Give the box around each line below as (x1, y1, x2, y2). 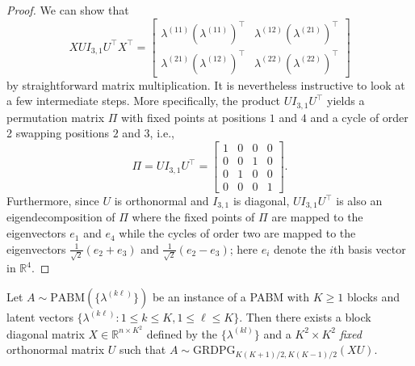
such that (119, 341, 166, 358)
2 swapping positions (6, 124, 110, 141)
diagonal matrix (6, 325, 85, 342)
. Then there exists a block (239, 308, 371, 325)
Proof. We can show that (6, 2, 129, 18)
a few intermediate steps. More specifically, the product (6, 92, 281, 109)
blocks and (346, 288, 400, 305)
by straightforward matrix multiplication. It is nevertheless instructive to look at (6, 76, 405, 93)
